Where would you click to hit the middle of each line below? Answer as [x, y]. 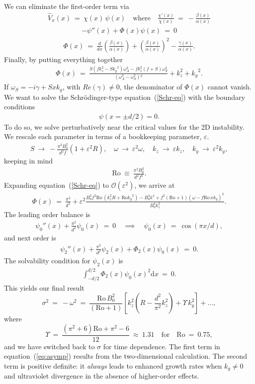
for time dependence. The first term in [162, 346]
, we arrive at [155, 185]
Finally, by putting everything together [64, 59]
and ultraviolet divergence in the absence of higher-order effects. [102, 376]
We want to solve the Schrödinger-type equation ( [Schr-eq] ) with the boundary [125, 97]
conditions [20, 107]
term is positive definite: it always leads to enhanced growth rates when [113, 365]
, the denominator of [151, 87]
